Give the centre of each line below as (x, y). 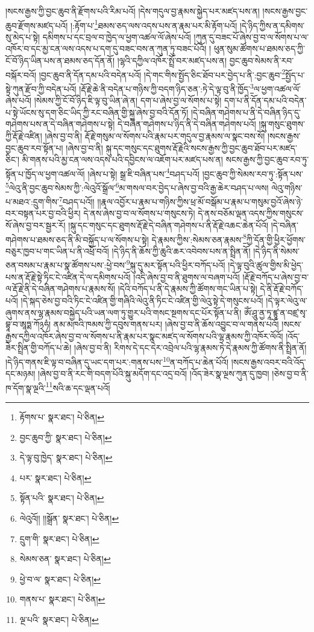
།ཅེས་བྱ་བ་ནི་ (290, 374)
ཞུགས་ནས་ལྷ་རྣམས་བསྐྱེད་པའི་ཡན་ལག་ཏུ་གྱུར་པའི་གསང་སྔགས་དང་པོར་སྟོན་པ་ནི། (124, 312)
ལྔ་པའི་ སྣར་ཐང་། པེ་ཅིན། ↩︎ (59, 619)
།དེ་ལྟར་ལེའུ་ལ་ (287, 300)
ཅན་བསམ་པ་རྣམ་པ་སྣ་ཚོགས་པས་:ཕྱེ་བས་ (66, 265)
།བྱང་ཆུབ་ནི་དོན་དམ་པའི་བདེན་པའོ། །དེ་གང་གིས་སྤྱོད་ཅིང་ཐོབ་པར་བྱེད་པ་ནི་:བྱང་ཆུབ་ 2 (162, 74)
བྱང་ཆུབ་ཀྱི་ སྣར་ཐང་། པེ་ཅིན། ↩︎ (66, 437)
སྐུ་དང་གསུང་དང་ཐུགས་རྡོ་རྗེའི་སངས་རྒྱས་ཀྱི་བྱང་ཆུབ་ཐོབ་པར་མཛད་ (201, 147)
